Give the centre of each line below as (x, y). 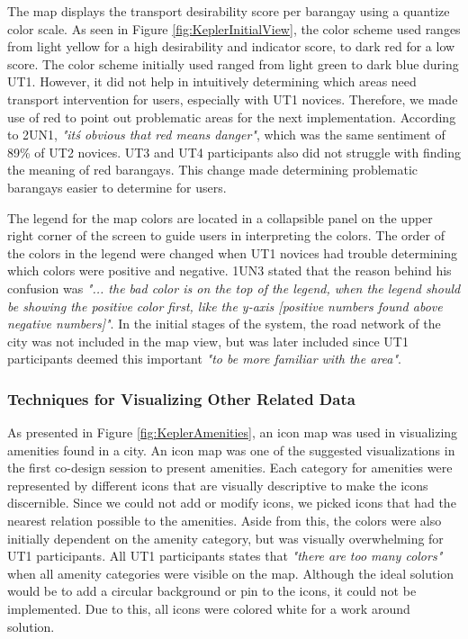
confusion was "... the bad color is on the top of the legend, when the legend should (234, 288)
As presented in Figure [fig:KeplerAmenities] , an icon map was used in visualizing (233, 432)
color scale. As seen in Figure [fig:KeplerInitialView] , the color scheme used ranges (234, 28)
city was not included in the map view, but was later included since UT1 (208, 341)
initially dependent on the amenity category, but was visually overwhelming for (225, 538)
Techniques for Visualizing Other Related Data (181, 398)
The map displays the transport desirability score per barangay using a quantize (229, 11)
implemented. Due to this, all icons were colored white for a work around (209, 609)
